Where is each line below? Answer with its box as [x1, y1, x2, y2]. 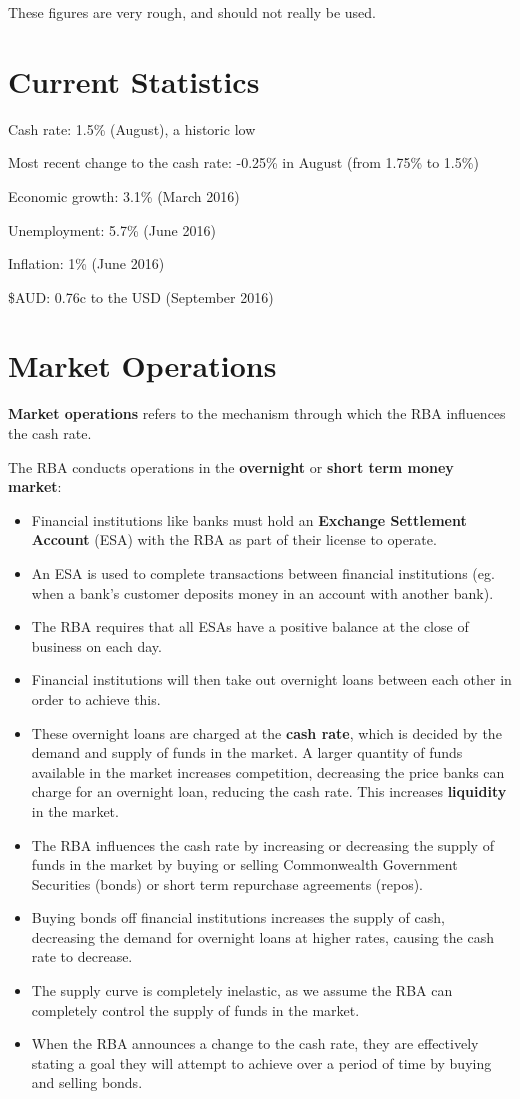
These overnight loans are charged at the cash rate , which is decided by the [31, 722, 502, 743]
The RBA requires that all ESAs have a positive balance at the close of [31, 616, 469, 637]
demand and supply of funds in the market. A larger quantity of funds [31, 742, 463, 763]
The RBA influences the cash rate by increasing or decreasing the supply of [31, 834, 494, 855]
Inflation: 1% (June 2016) [8, 253, 165, 274]
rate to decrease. [31, 946, 133, 967]
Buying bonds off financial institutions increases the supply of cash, [31, 907, 445, 928]
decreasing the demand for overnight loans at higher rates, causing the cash [31, 926, 494, 947]
